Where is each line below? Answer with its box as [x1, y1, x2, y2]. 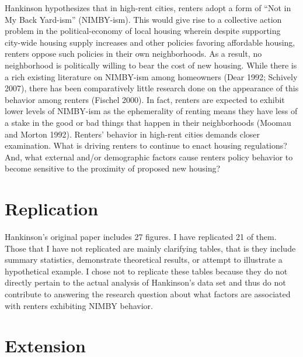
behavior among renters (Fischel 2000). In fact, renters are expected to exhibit [5, 93, 285, 105]
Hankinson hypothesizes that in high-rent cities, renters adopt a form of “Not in [5, 2, 291, 13]
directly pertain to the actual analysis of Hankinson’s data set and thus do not [5, 276, 286, 289]
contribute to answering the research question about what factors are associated [5, 288, 291, 300]
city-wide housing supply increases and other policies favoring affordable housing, [5, 36, 295, 48]
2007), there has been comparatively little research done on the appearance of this [5, 82, 299, 94]
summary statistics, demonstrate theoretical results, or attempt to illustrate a [5, 253, 283, 266]
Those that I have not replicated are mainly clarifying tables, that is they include [5, 242, 296, 254]
